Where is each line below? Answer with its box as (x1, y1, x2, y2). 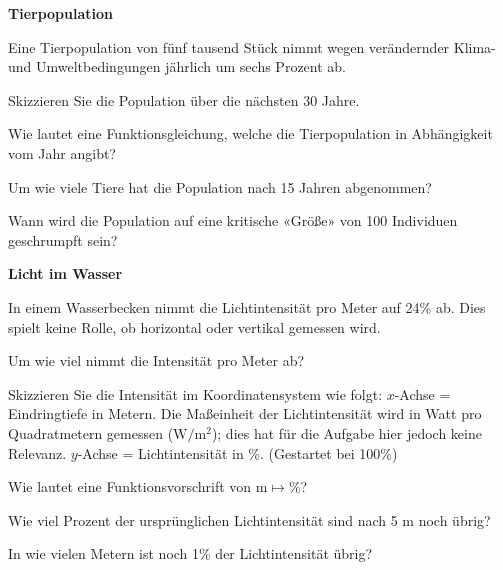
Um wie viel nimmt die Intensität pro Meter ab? (8, 350, 305, 371)
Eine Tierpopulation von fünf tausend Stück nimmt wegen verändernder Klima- (8, 36, 496, 57)
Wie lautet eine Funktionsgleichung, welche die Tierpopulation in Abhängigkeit (8, 123, 493, 144)
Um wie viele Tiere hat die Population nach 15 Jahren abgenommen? (8, 176, 432, 197)
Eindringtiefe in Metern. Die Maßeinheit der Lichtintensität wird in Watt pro (8, 403, 482, 424)
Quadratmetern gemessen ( (8, 422, 174, 443)
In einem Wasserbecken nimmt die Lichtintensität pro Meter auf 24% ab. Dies (8, 296, 486, 317)
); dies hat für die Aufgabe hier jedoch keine (211, 422, 482, 443)
